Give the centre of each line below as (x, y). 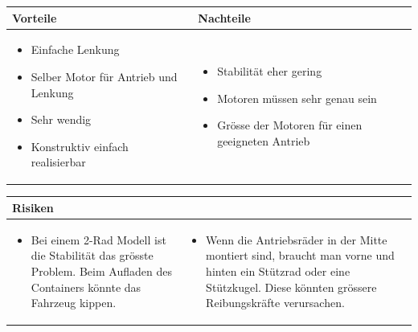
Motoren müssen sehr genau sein (297, 98)
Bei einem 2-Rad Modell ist (98, 239)
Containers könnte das (86, 287)
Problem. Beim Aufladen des (101, 271)
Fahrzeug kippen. (74, 303)
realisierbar (58, 162)
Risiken (33, 207)
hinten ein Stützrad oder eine (278, 271)
